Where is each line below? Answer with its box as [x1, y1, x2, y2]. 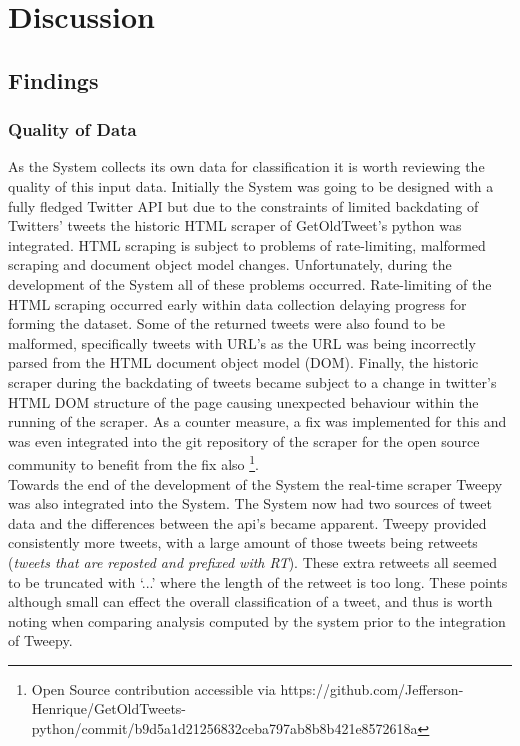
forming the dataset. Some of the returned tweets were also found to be [8, 313, 446, 334]
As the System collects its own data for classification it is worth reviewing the [8, 156, 485, 177]
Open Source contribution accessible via [31, 678, 276, 699]
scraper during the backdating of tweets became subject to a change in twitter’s [8, 371, 497, 392]
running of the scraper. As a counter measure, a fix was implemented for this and [8, 411, 507, 432]
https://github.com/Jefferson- [280, 678, 464, 699]
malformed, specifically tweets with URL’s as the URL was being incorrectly [8, 332, 476, 353]
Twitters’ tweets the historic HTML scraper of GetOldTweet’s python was [8, 215, 462, 236]
